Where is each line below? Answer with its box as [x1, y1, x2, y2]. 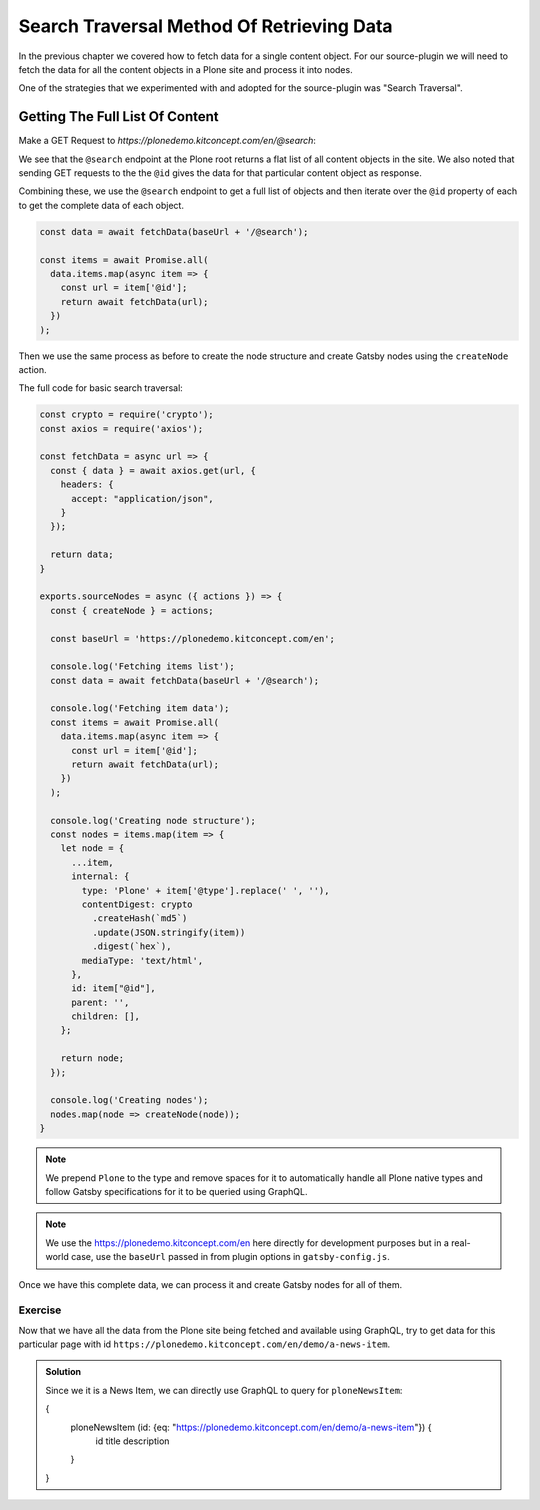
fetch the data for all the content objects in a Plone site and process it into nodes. [18, 63, 354, 75]
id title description [95, 1435, 170, 1447]
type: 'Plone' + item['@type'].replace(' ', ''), [81, 885, 330, 896]
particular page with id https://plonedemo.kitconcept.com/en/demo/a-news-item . [18, 1338, 390, 1350]
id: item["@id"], [71, 983, 157, 994]
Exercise [18, 1303, 62, 1317]
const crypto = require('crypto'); [39, 409, 214, 420]
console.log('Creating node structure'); [50, 815, 257, 826]
